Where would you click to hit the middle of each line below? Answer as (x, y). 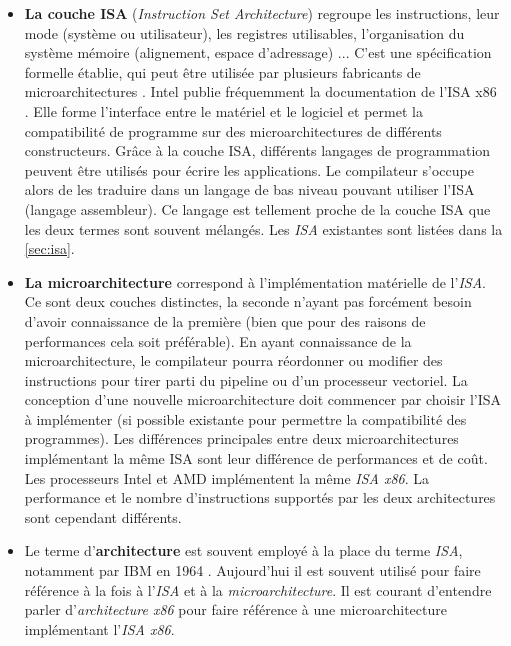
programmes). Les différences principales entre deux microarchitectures (241, 438)
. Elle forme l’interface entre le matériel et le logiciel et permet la (223, 110)
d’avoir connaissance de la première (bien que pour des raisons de (225, 320)
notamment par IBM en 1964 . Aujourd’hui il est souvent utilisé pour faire (252, 570)
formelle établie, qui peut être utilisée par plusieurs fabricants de (222, 71)
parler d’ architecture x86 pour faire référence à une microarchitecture (235, 609)
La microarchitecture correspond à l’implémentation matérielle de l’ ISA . (255, 281)
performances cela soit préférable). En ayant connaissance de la (218, 340)
